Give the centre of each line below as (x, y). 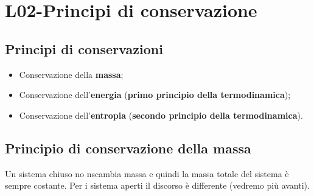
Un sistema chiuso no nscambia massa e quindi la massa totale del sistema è (147, 173)
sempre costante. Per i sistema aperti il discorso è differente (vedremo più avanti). (157, 185)
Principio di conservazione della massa (128, 148)
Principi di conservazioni (84, 48)
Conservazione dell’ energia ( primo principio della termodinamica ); (155, 95)
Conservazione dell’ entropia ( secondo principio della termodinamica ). (161, 115)
